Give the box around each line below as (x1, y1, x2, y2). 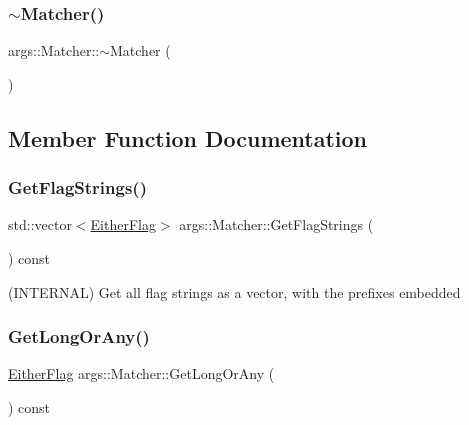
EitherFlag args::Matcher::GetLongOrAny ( (8, 363, 275, 384)
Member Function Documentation (8, 122, 368, 153)
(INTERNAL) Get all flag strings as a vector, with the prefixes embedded (8, 281, 461, 302)
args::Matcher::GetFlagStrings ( (179, 214, 374, 235)
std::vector (8, 214, 72, 235)
